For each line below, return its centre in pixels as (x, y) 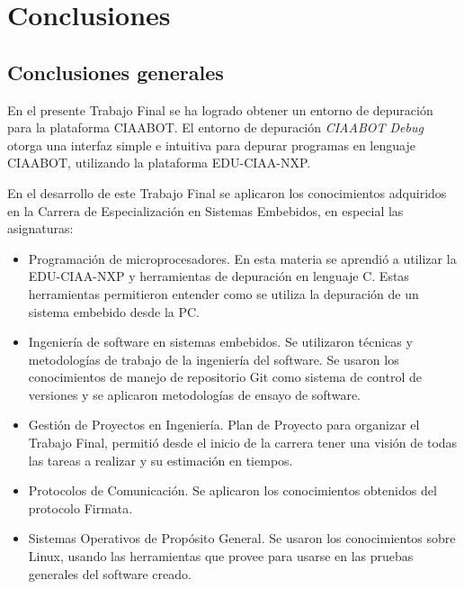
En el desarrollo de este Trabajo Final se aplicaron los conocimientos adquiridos (227, 192)
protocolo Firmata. (80, 507)
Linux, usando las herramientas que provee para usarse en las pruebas (221, 556)
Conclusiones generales (116, 72)
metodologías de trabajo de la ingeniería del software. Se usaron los (214, 359)
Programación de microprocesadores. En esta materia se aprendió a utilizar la (242, 258)
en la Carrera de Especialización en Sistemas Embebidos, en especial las (205, 210)
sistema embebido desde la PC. (114, 311)
